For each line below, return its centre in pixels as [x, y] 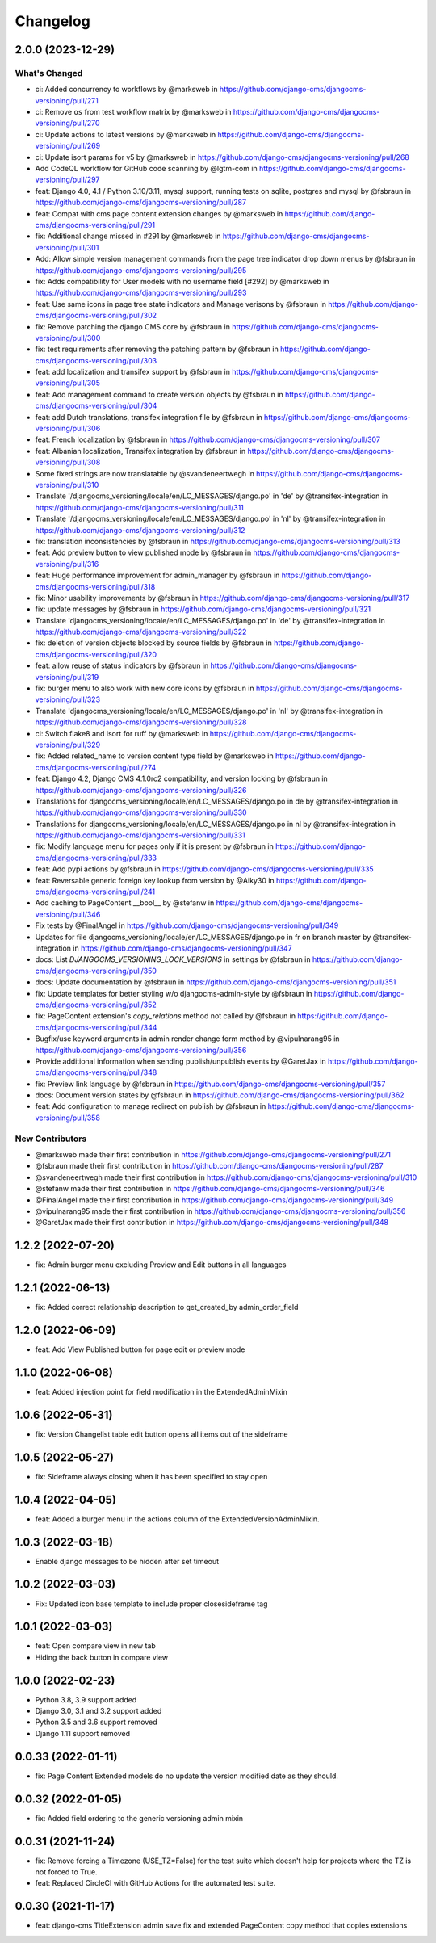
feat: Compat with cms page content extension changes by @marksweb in [159, 213]
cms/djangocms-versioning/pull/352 [96, 1005]
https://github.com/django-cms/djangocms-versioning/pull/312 [140, 530]
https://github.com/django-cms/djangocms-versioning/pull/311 [139, 507]
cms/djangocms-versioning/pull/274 [96, 767]
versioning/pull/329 [68, 745]
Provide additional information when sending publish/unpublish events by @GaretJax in [180, 1061]
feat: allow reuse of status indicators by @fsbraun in [122, 665]
